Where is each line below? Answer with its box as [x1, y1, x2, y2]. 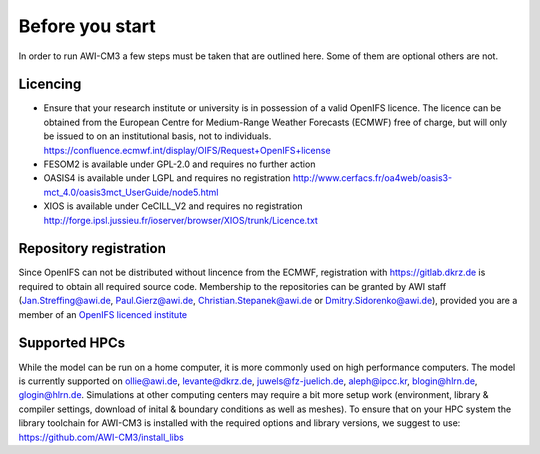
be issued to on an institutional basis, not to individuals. [43, 130, 272, 142]
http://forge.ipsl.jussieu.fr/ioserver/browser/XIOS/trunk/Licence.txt [43, 214, 319, 226]
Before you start [18, 15, 157, 37]
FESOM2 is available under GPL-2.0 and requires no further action [43, 158, 316, 170]
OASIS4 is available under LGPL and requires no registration [43, 172, 291, 184]
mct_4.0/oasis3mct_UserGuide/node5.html [43, 186, 219, 198]
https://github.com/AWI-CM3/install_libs [18, 431, 184, 443]
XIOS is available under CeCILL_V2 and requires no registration [43, 200, 303, 212]
